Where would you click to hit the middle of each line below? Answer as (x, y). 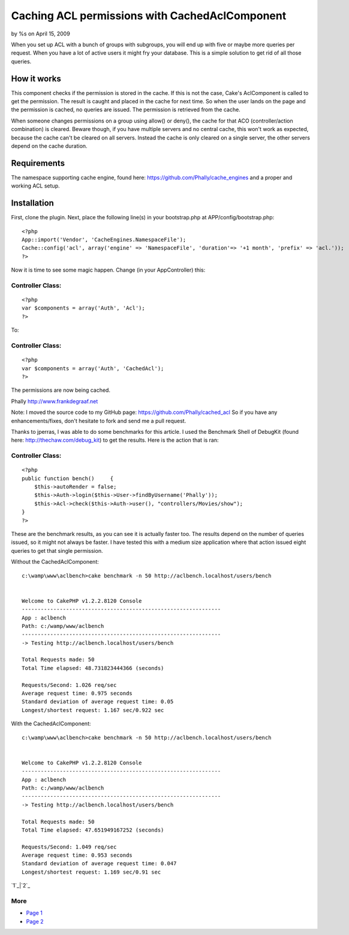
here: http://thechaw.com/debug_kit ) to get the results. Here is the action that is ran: (115, 440)
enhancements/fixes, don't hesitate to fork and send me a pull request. (99, 421)
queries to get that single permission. (57, 550)
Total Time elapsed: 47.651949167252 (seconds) (93, 830)
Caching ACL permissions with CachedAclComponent (149, 16)
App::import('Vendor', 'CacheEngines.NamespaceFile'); (104, 239)
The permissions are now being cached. (61, 390)
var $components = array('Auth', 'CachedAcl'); (93, 368)
